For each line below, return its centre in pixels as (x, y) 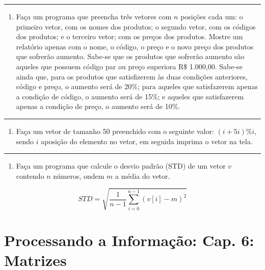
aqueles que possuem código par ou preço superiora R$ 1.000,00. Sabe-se (129, 66)
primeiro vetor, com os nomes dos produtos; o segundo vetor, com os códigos (136, 26)
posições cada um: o (212, 16)
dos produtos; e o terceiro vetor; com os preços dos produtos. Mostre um (129, 36)
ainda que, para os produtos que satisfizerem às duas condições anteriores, (132, 76)
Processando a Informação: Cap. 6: (129, 240)
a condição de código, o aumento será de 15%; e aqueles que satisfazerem (130, 96)
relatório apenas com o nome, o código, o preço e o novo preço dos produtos (135, 46)
